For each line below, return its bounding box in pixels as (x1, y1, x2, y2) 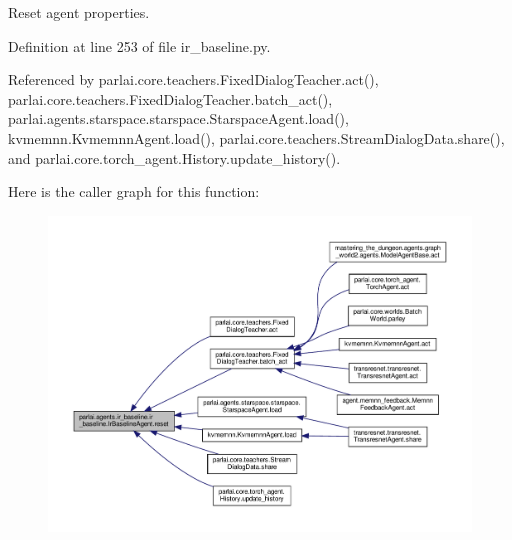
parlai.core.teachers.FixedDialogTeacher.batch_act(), (8, 88, 333, 109)
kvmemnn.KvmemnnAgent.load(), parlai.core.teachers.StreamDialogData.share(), (8, 127, 505, 148)
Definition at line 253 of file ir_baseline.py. (8, 35, 271, 56)
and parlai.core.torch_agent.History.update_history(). (8, 147, 341, 168)
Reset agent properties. (8, 2, 150, 22)
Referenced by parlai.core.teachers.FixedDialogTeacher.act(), (8, 69, 379, 90)
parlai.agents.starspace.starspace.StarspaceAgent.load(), (8, 108, 349, 129)
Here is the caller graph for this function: (8, 181, 260, 202)
